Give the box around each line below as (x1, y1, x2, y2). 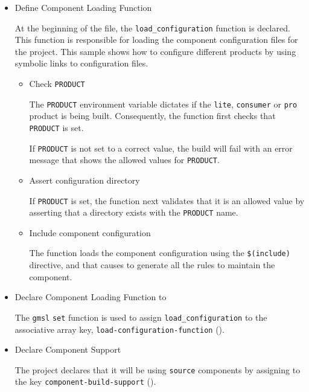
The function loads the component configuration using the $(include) (29, 246, 290, 259)
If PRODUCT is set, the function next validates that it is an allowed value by (29, 194, 305, 207)
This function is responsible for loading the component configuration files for (14, 33, 298, 46)
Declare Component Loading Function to (14, 291, 167, 303)
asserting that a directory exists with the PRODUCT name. (29, 206, 238, 219)
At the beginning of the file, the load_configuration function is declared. (14, 21, 290, 34)
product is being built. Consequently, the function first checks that (29, 109, 276, 122)
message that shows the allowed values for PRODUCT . (29, 153, 220, 166)
